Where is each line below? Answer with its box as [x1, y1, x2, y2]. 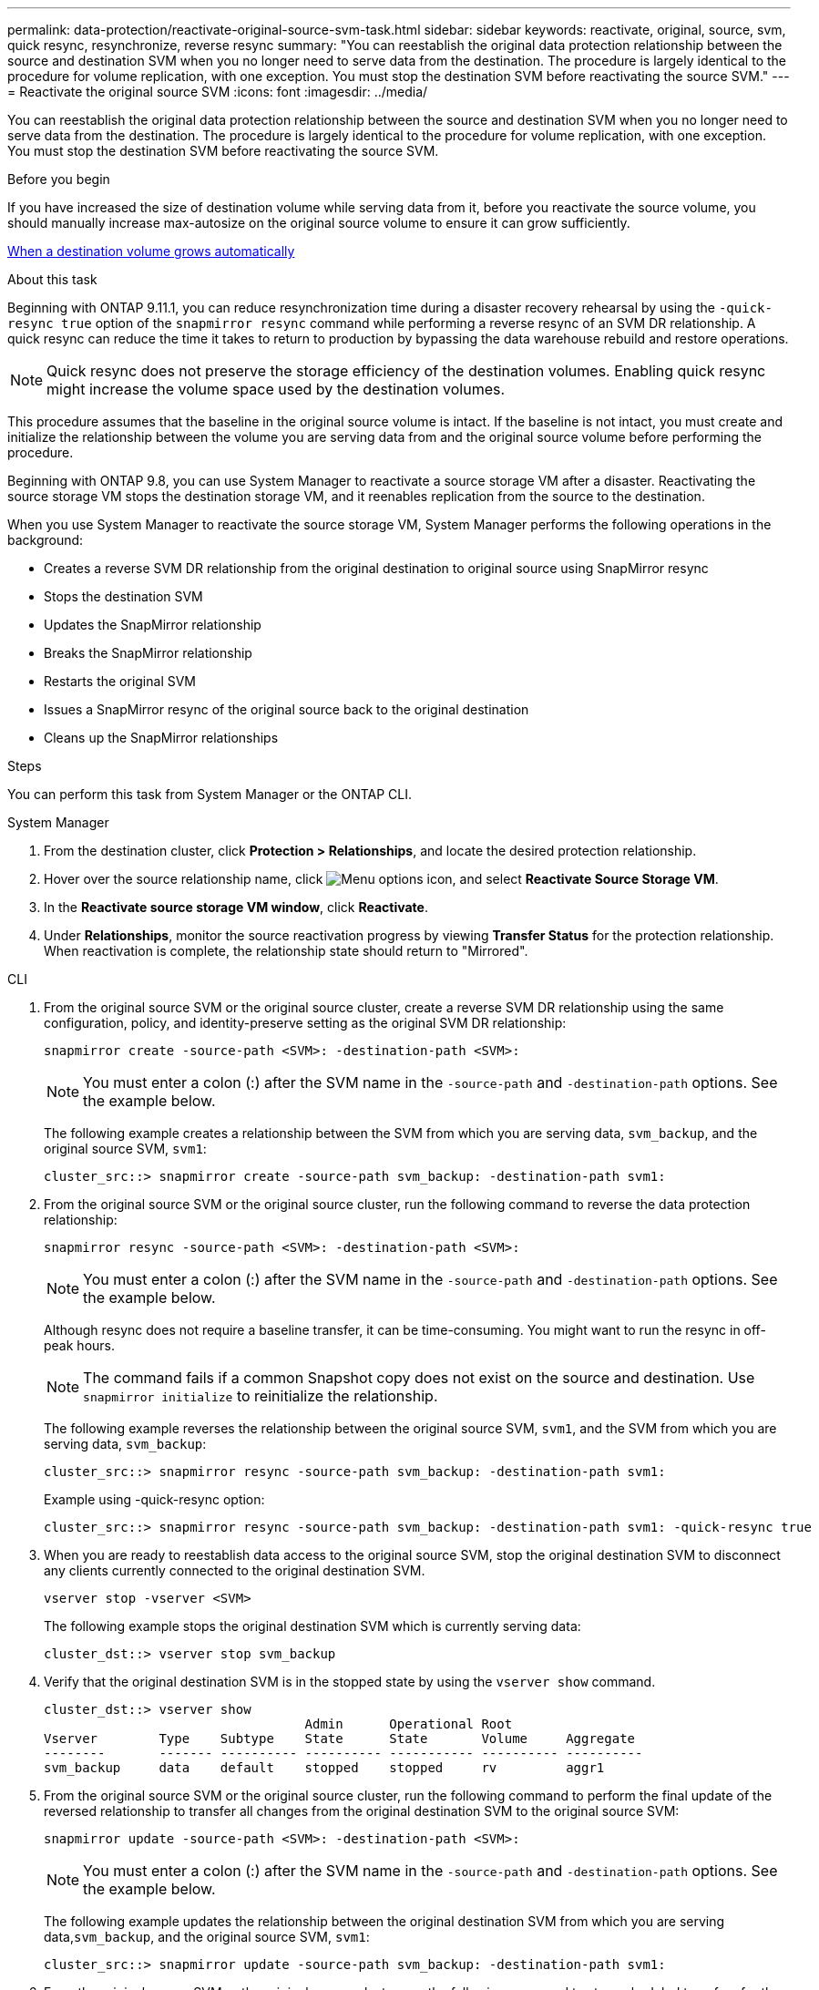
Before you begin [7, 171, 110, 187]
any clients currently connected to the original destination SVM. [44, 1563, 425, 1578]
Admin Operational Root [304, 1717, 513, 1731]
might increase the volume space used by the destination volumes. [46, 380, 506, 398]
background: [7, 532, 84, 548]
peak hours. [44, 1338, 115, 1353]
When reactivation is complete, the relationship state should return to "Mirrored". [44, 943, 528, 959]
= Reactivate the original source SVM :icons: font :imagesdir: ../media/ [7, 84, 428, 99]
